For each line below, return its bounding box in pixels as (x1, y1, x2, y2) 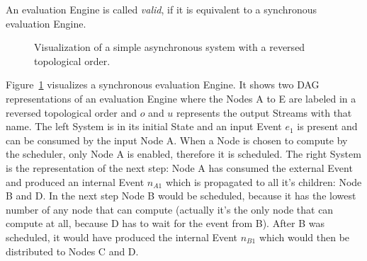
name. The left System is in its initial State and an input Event (6, 119, 282, 134)
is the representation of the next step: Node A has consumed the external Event (6, 160, 353, 175)
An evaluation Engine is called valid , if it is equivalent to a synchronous (6, 2, 317, 16)
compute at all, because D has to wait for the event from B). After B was (6, 216, 325, 231)
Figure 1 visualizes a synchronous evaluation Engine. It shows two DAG (6, 77, 320, 92)
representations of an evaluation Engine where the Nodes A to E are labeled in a (6, 91, 356, 105)
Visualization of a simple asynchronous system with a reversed (34, 40, 305, 54)
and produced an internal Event (6, 174, 145, 189)
